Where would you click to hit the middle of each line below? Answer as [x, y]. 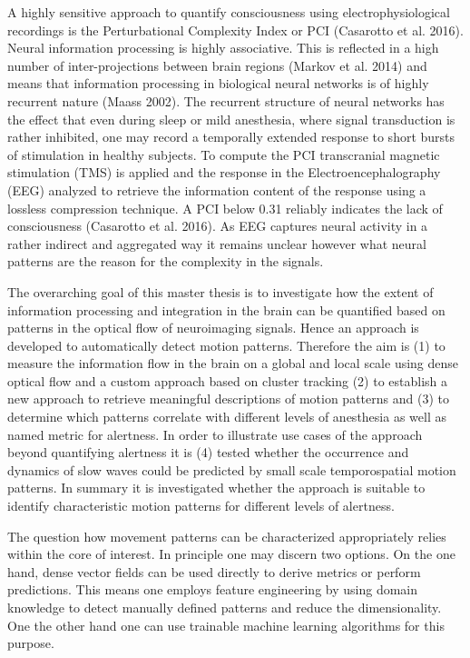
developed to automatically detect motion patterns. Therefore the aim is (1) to [226, 345]
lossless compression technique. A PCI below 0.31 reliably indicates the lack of [225, 208]
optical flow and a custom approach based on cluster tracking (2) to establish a [228, 380]
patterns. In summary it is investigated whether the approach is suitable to [216, 488]
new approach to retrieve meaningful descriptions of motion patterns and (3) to [228, 399]
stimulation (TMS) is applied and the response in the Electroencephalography [224, 172]
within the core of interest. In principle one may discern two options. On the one [231, 554]
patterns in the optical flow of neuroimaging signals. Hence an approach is [213, 328]
